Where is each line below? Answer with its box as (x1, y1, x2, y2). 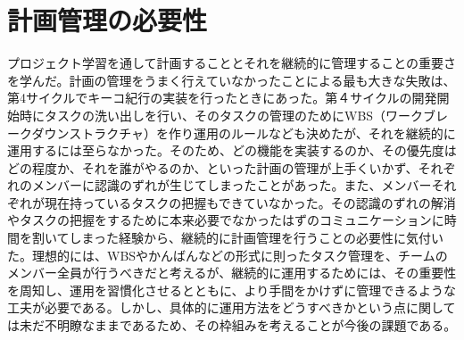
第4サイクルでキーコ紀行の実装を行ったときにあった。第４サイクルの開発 (7, 88, 437, 107)
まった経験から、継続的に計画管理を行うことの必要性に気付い (81, 228, 443, 247)
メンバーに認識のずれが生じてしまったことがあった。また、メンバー (31, 176, 432, 195)
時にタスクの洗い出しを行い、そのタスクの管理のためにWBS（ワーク (19, 105, 424, 124)
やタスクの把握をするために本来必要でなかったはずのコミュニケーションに (7, 211, 444, 229)
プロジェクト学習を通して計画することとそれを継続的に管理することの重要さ (7, 54, 457, 72)
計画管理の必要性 (7, 2, 208, 38)
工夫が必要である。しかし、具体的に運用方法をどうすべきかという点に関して (7, 298, 456, 317)
